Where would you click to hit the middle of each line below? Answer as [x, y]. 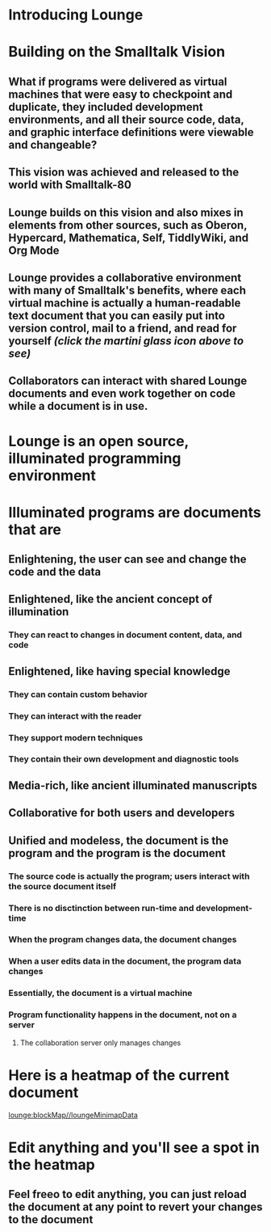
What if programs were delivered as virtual [118, 81]
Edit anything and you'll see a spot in [134, 1148]
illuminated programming [95, 458]
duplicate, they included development [106, 107]
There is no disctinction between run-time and [101, 908]
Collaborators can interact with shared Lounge [128, 381]
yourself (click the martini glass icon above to [126, 341]
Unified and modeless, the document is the [119, 840]
